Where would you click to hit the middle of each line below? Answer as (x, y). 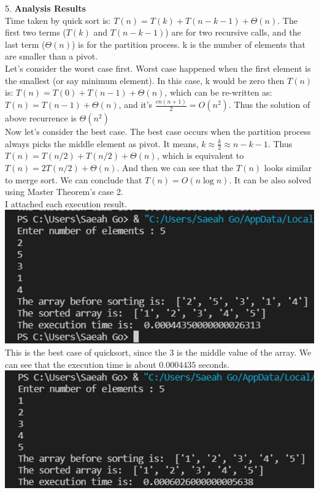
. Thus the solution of (269, 105)
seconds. (214, 364)
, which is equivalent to (200, 155)
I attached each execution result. (66, 203)
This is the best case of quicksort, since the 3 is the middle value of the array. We (158, 352)
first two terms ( (36, 32)
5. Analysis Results (45, 8)
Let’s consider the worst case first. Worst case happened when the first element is (158, 68)
